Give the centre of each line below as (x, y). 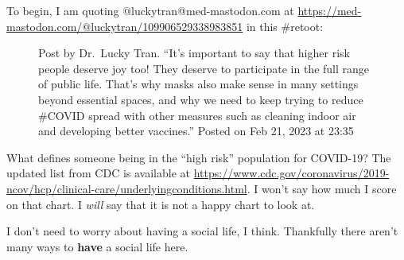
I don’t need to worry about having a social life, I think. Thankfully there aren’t (202, 231)
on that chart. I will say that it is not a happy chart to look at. (161, 204)
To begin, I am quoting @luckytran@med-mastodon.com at (150, 10)
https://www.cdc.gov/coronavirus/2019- (291, 173)
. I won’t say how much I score (322, 188)
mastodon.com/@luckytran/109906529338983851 (125, 26)
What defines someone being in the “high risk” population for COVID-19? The (199, 157)
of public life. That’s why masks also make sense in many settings (198, 84)
